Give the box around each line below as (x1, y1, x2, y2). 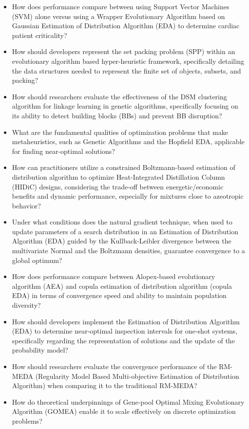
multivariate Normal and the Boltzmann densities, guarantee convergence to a (12, 245, 245, 256)
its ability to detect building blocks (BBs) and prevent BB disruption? (12, 110, 222, 120)
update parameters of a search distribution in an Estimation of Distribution (12, 226, 238, 236)
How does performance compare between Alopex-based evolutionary (12, 271, 215, 281)
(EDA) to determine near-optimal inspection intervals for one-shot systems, (12, 326, 238, 336)
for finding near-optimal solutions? (12, 146, 115, 156)
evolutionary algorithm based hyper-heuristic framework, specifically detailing (12, 56, 244, 66)
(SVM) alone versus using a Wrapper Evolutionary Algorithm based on (12, 11, 225, 21)
